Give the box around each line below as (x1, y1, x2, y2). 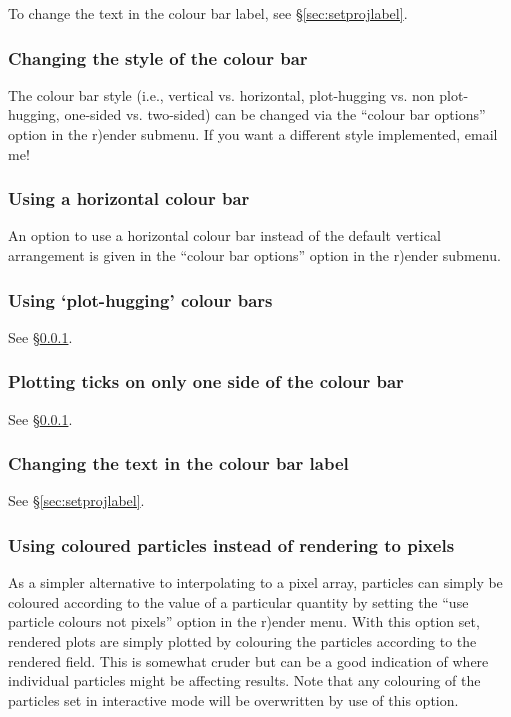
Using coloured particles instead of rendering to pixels (8, 532, 455, 557)
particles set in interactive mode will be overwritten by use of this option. (8, 689, 459, 710)
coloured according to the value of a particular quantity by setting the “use (8, 591, 469, 612)
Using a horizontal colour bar (8, 186, 250, 211)
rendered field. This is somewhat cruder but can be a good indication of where (8, 650, 489, 671)
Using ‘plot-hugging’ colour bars (8, 287, 273, 312)
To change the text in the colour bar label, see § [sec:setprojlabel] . (8, 3, 408, 23)
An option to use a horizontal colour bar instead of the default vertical (8, 225, 441, 246)
